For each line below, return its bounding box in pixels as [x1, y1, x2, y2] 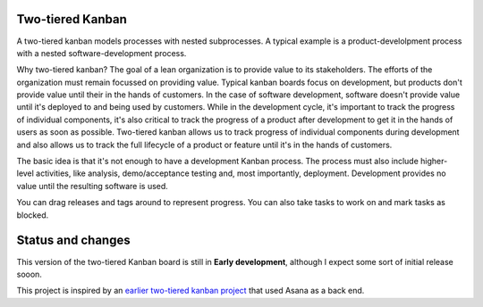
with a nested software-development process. [16, 47, 187, 58]
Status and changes [16, 233, 131, 248]
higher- [420, 156, 448, 167]
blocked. [16, 210, 49, 220]
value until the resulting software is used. [16, 180, 169, 191]
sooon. [16, 269, 42, 279]
